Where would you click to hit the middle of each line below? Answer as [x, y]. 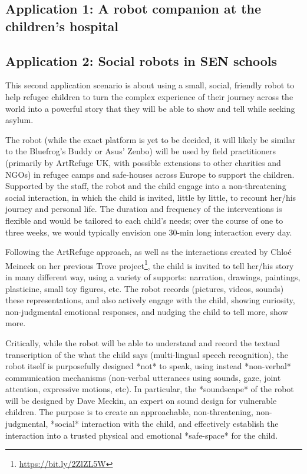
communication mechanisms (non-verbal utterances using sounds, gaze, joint [143, 377]
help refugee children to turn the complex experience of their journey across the [149, 96]
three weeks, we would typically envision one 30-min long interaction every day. [149, 232]
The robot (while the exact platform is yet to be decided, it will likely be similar [151, 139]
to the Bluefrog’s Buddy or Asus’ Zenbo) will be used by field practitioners [141, 151]
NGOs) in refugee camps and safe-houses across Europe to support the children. [150, 174]
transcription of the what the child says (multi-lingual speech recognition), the [147, 354]
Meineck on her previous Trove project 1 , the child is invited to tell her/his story [150, 264]
